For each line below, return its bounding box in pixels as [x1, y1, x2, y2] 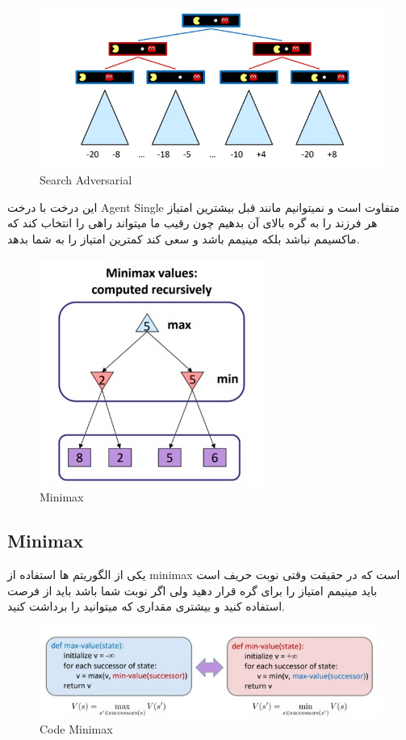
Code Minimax [40, 721, 113, 738]
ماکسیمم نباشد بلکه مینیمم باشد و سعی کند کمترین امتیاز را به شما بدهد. [7, 230, 360, 247]
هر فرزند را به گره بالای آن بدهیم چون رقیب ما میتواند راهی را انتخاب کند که [7, 214, 378, 231]
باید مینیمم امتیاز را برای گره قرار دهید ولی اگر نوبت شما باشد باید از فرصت [7, 581, 378, 598]
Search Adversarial [40, 171, 132, 188]
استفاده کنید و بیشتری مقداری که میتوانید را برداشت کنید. [7, 598, 285, 615]
